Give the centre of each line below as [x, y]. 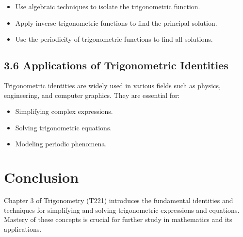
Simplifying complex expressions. [64, 111]
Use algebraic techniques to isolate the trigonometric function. [108, 6]
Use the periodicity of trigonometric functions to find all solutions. [114, 39]
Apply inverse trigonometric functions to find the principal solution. [116, 23]
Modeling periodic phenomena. [61, 144]
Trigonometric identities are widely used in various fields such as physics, [112, 85]
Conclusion [41, 177]
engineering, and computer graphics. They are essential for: [92, 95]
